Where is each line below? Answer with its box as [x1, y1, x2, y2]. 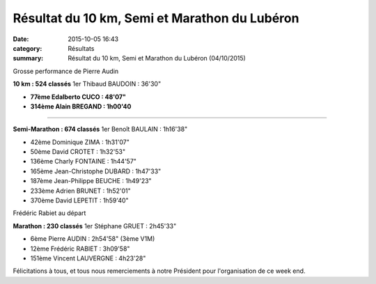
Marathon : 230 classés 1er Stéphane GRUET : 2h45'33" [13, 221, 177, 230]
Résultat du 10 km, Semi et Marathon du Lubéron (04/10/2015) [68, 54, 246, 63]
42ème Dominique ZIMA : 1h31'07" [30, 138, 130, 146]
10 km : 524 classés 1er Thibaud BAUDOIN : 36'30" [13, 80, 162, 88]
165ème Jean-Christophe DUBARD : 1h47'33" [30, 167, 162, 175]
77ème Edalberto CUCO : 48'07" [30, 93, 127, 101]
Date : [13, 35, 29, 43]
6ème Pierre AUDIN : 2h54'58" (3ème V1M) [30, 235, 155, 243]
